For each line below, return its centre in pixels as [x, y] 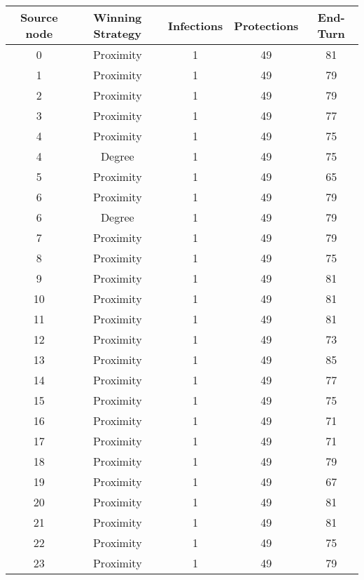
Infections [195, 25]
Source [39, 17]
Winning [118, 17]
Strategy [117, 33]
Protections [266, 25]
